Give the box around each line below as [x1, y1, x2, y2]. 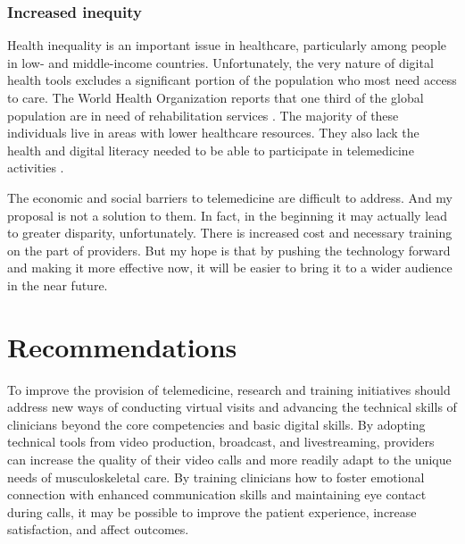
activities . [7, 158, 64, 177]
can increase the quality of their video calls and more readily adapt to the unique [7, 450, 452, 469]
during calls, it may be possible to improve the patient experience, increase [7, 502, 417, 521]
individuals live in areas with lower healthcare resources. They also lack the [7, 123, 419, 142]
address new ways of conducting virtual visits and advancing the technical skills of [7, 398, 457, 416]
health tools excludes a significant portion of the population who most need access [7, 71, 457, 89]
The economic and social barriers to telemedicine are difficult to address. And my [7, 188, 453, 206]
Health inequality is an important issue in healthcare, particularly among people [7, 36, 446, 54]
